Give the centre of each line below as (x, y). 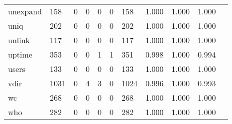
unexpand (25, 11)
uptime (20, 54)
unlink (19, 40)
